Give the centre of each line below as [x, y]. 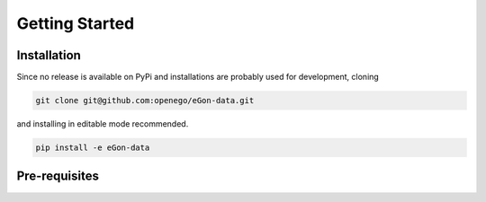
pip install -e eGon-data [93, 148]
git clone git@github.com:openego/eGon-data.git [145, 101]
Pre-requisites [58, 176]
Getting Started [76, 23]
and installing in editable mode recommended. [103, 124]
